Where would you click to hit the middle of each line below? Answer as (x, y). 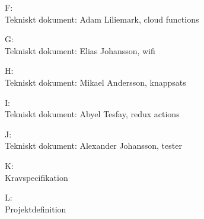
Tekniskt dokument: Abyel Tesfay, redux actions (92, 114)
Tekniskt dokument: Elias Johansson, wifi (80, 50)
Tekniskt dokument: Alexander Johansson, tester (93, 146)
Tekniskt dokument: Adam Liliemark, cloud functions (102, 19)
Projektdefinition (36, 209)
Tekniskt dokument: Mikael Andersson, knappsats (95, 82)
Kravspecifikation (36, 177)
